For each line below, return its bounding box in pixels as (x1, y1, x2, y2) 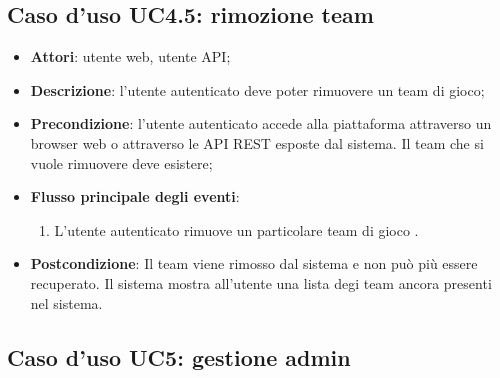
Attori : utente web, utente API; (30, 46, 231, 67)
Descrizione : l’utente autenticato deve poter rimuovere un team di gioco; (30, 79, 485, 100)
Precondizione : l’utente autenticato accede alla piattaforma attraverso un (30, 113, 492, 134)
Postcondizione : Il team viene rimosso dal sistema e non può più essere (30, 253, 478, 274)
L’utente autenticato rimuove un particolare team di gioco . (54, 219, 419, 240)
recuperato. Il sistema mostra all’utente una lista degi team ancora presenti (30, 272, 492, 293)
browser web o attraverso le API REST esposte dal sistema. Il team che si (30, 132, 484, 153)
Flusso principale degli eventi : (30, 186, 240, 207)
